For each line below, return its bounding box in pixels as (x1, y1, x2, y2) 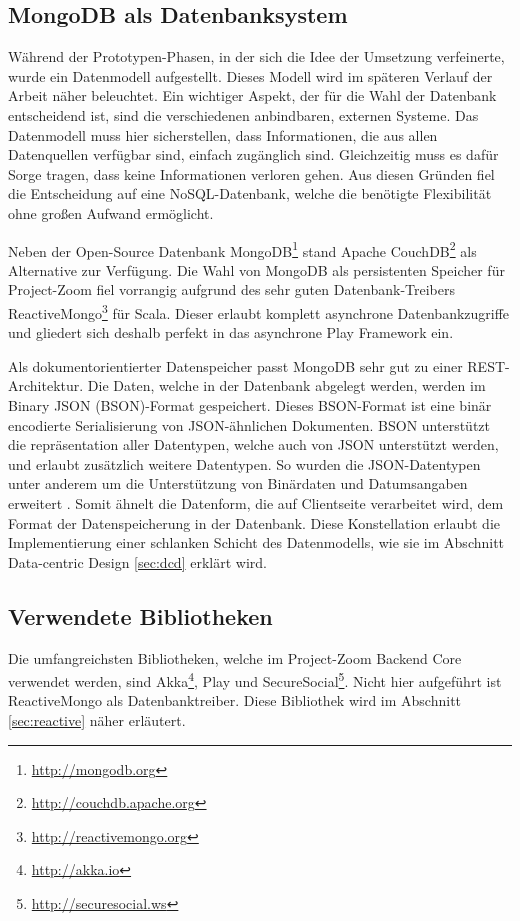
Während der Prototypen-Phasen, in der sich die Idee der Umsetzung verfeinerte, (8, 46, 505, 67)
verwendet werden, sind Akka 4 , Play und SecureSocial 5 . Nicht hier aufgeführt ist (8, 668, 502, 691)
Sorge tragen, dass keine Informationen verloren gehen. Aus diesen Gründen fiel (8, 163, 495, 184)
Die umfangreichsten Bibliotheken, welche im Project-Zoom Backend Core (8, 647, 462, 668)
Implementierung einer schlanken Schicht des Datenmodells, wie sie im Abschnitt (8, 532, 505, 553)
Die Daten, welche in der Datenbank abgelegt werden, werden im (87, 375, 486, 396)
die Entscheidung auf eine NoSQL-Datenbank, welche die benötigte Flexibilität (8, 183, 492, 204)
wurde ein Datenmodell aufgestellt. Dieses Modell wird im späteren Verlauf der (8, 65, 493, 86)
